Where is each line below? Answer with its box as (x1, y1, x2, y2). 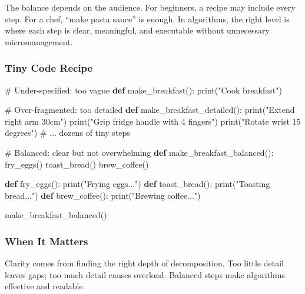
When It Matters (5, 233, 88, 248)
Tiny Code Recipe (5, 61, 93, 75)
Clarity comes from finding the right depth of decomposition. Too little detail (5, 257, 284, 269)
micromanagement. (5, 35, 73, 48)
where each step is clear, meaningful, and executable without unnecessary (5, 24, 270, 36)
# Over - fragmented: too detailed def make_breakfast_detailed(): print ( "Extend (5, 103, 295, 116)
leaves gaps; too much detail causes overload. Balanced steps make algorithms (5, 268, 285, 280)
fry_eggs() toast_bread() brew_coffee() (5, 158, 149, 170)
